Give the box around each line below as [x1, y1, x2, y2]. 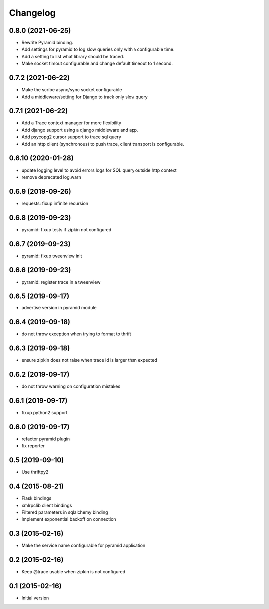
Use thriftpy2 [21, 469, 49, 475]
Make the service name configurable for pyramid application [21, 542, 146, 549]
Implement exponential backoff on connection [21, 516, 117, 522]
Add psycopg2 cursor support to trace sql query [21, 134, 122, 140]
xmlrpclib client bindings [21, 502, 72, 508]
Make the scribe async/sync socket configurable [21, 87, 122, 93]
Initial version [21, 595, 49, 601]
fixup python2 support [21, 410, 68, 416]
